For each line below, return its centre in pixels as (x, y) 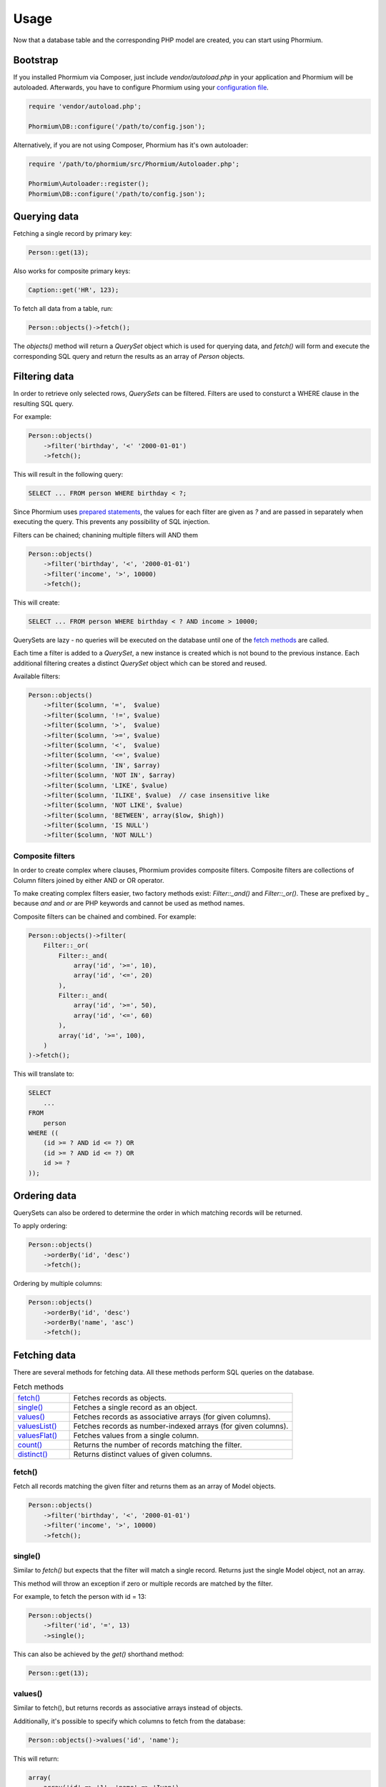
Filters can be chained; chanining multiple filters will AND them (105, 535)
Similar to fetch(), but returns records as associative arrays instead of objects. (128, 1708)
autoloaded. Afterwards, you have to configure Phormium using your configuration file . (141, 87)
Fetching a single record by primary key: (73, 234)
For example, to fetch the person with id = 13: (80, 1597)
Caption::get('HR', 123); (74, 290)
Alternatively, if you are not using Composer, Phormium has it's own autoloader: (131, 145)
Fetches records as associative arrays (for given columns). (172, 1417)
